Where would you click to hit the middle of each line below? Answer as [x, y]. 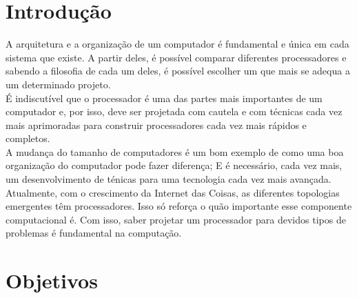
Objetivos [52, 280]
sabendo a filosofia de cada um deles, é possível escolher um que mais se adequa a [178, 71]
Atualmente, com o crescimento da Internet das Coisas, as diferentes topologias [173, 192]
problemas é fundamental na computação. [94, 233]
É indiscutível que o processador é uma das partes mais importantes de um [164, 98]
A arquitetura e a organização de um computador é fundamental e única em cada [177, 44]
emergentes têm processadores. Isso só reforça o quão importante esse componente [179, 206]
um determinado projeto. [58, 84]
